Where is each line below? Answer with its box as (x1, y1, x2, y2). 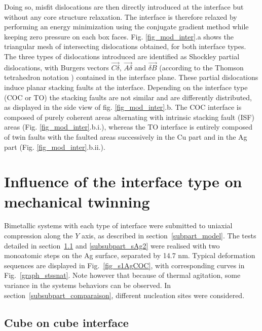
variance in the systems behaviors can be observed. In (4, 280, 171, 290)
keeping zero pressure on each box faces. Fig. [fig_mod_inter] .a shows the (4, 31, 234, 42)
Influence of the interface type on (4, 171, 242, 192)
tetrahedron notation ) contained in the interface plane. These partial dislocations (4, 72, 258, 82)
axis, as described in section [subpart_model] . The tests (81, 230, 256, 241)
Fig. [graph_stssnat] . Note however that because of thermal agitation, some (4, 270, 241, 280)
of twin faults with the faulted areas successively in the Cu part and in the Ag (4, 131, 247, 142)
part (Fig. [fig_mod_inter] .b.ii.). (4, 141, 105, 152)
